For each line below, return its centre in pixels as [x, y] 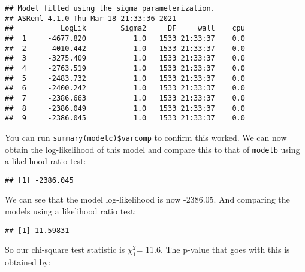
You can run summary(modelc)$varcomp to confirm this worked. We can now [146, 137]
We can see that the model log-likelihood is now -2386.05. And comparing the [147, 199]
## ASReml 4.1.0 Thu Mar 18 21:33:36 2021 [91, 18]
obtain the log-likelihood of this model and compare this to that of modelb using [152, 149]
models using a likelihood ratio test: [71, 211]
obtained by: [28, 262]
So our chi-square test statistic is [65, 250]
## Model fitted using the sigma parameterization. [110, 8]
